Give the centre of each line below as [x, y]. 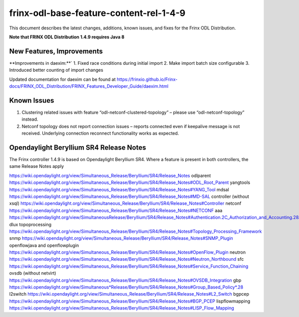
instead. [30, 119]
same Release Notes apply [37, 166]
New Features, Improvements [56, 51]
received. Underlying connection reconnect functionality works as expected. [100, 133]
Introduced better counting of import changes [56, 70]
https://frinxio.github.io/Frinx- [147, 79]
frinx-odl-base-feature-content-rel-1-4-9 [97, 13]
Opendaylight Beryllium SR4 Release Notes [78, 147]
